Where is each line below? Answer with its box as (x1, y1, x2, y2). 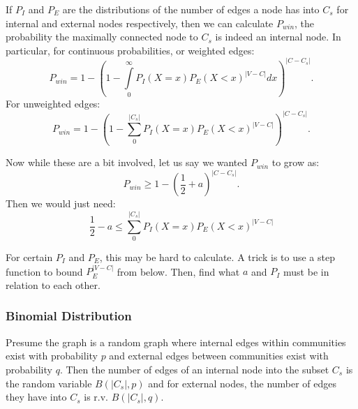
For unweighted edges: (6, 96, 100, 110)
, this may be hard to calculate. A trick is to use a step (99, 249, 335, 264)
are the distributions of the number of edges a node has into (62, 2, 320, 16)
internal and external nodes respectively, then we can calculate (6, 15, 274, 30)
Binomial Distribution (6, 307, 132, 325)
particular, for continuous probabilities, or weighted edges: (6, 43, 255, 57)
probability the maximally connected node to (6, 29, 198, 44)
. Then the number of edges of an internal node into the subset (59, 362, 329, 376)
